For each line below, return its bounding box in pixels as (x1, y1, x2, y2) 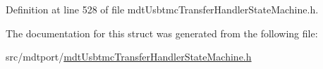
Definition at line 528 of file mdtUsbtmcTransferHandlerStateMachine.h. (6, 2, 319, 16)
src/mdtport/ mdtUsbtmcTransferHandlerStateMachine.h (6, 49, 252, 64)
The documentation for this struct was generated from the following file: (6, 25, 318, 40)
